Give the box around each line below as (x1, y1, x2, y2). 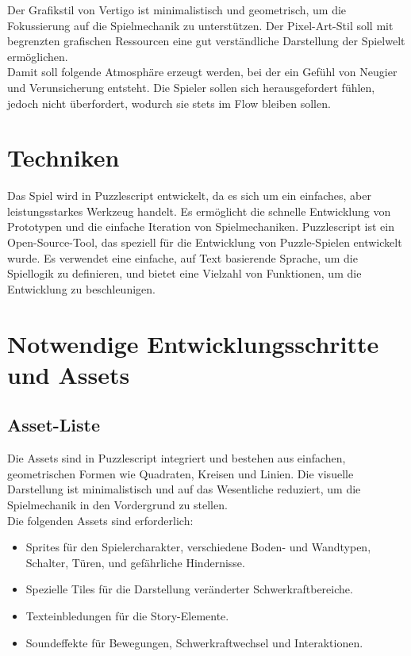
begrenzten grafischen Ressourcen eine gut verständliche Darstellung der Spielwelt (7, 33, 405, 49)
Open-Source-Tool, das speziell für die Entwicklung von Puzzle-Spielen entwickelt (7, 234, 402, 251)
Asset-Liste (7, 412, 101, 437)
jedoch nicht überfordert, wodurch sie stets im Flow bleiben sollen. (7, 94, 331, 111)
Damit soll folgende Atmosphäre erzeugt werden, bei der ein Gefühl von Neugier (7, 63, 398, 80)
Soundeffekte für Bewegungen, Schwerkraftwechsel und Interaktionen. (25, 634, 363, 650)
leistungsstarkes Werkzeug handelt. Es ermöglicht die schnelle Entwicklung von (7, 202, 391, 219)
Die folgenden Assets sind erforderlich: (7, 512, 194, 528)
